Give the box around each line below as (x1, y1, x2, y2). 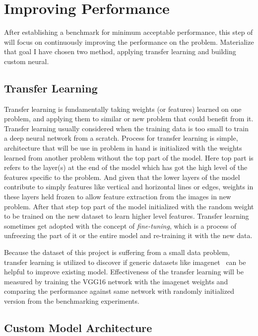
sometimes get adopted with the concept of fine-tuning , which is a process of (4, 220, 237, 231)
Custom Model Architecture (4, 320, 152, 335)
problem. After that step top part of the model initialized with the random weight (4, 201, 254, 211)
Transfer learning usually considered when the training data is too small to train (4, 123, 249, 133)
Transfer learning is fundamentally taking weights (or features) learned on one (4, 103, 242, 114)
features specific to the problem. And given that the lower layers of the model (4, 171, 240, 182)
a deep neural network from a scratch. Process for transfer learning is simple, (4, 133, 238, 143)
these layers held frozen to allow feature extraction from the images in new (4, 191, 231, 202)
